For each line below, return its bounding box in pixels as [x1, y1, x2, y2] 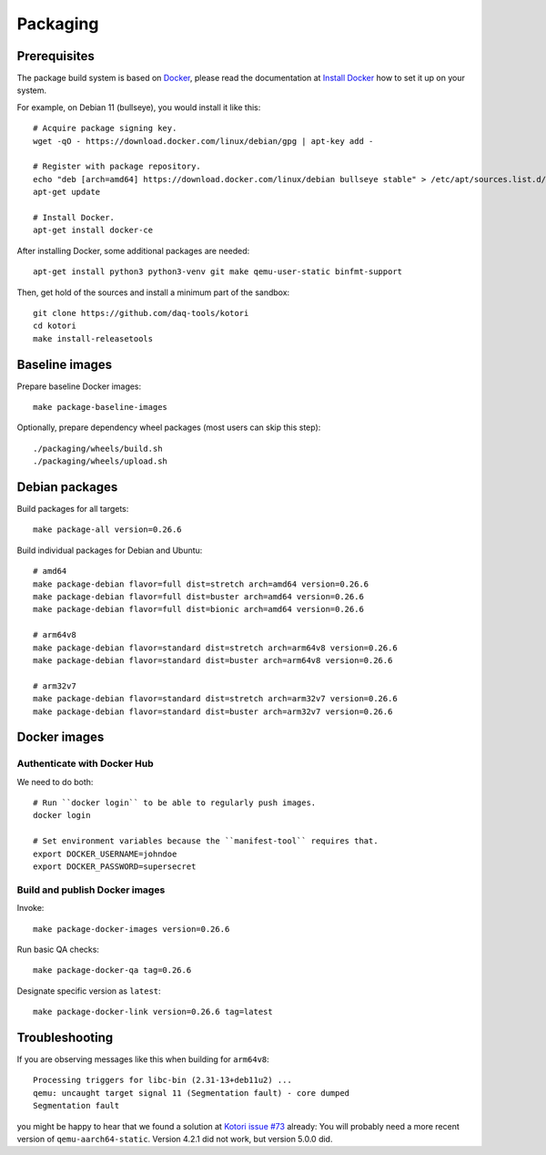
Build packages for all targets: [16, 504, 129, 515]
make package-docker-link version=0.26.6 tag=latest [33, 1007, 273, 1017]
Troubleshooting [16, 1029, 114, 1045]
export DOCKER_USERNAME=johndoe [33, 848, 177, 859]
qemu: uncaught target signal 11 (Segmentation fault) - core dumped [33, 1088, 350, 1098]
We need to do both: [16, 776, 94, 787]
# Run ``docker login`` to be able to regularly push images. [33, 798, 317, 808]
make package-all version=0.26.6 [33, 525, 182, 535]
